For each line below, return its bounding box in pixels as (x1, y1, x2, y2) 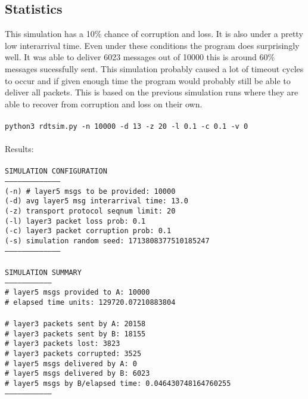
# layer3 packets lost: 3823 (5, 339, 120, 348)
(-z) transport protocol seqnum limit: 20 (5, 207, 176, 216)
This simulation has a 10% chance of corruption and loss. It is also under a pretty (5, 27, 303, 40)
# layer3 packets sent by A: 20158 (5, 320, 146, 329)
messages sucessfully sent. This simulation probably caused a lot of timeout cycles (5, 62, 304, 75)
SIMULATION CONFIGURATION (5, 167, 107, 176)
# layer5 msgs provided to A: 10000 (5, 288, 150, 297)
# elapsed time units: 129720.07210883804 (5, 298, 176, 307)
